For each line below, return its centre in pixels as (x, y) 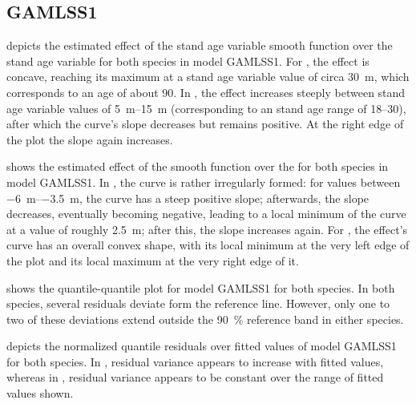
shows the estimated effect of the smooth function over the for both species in (198, 166)
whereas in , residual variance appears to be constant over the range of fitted (195, 377)
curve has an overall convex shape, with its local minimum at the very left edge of (208, 245)
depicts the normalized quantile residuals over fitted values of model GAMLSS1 (202, 346)
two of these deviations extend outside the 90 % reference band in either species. (205, 319)
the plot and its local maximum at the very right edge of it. (153, 260)
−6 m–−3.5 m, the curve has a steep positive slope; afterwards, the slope (188, 198)
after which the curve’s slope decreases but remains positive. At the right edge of (205, 124)
